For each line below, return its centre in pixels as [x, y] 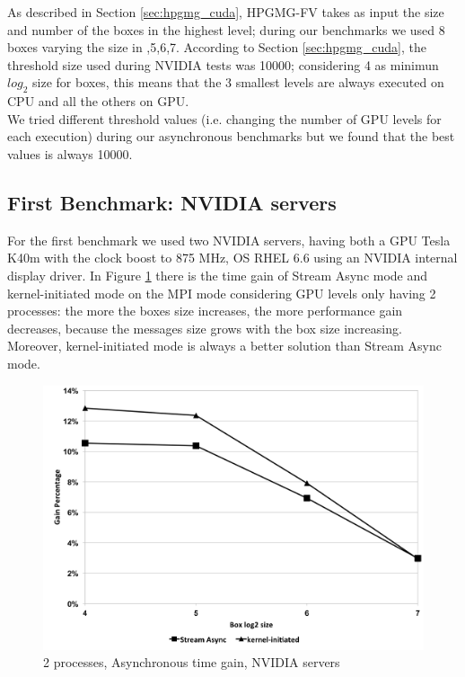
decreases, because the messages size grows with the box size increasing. [205, 328]
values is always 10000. [70, 153]
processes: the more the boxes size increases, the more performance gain [205, 311]
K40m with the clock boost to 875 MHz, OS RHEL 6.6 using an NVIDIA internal [232, 258]
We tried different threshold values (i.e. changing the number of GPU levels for [224, 118]
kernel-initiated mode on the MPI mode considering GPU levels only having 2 [222, 293]
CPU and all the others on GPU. [98, 101]
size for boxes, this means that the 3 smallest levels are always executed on [238, 82]
